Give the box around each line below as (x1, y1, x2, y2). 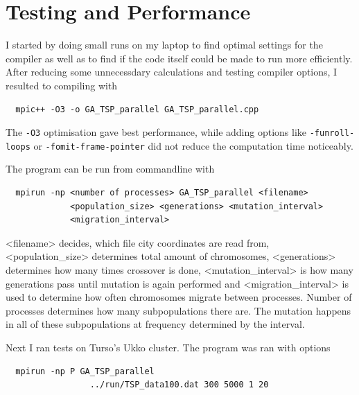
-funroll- (309, 128, 355, 139)
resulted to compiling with (6, 78, 118, 92)
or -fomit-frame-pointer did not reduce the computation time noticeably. (33, 138, 353, 152)
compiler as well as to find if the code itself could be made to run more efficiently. (6, 51, 353, 65)
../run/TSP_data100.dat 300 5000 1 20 (89, 380, 269, 390)
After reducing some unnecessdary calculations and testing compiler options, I (6, 64, 338, 79)
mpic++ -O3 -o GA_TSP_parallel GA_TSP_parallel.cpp (15, 104, 259, 114)
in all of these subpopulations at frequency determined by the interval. (6, 317, 305, 331)
